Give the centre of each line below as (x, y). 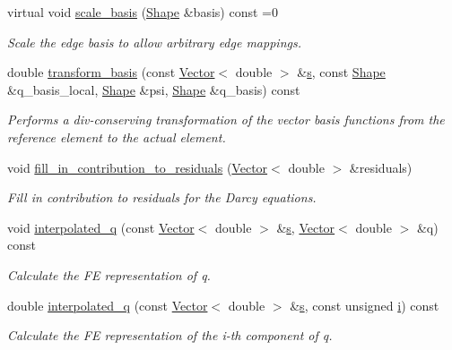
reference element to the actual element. (117, 137)
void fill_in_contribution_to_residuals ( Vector (138, 167)
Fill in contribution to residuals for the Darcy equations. (162, 197)
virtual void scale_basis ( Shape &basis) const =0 (143, 12)
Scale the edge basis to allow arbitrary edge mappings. (154, 42)
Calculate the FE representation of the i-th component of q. (170, 335)
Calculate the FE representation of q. (109, 274)
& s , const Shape (341, 72)
